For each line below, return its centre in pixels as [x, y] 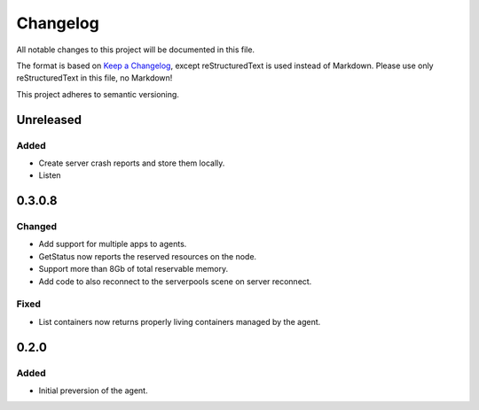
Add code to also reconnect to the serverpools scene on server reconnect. [175, 281]
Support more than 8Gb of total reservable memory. [133, 269]
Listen [50, 175]
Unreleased [49, 120]
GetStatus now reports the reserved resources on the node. [148, 256]
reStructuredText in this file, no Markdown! [94, 78]
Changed [37, 227]
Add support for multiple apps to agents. [113, 244]
